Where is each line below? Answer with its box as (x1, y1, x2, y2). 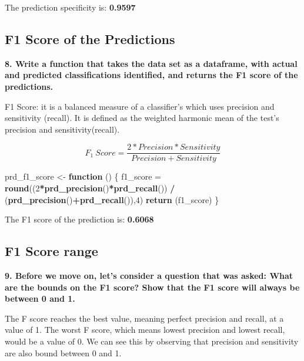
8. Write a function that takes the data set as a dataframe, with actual (5, 57, 298, 69)
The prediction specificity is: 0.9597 (5, 1, 136, 13)
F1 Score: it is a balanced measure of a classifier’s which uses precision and (5, 100, 275, 112)
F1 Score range (5, 242, 98, 260)
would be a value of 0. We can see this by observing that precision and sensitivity (5, 335, 299, 347)
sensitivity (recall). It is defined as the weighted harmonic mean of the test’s (5, 112, 279, 124)
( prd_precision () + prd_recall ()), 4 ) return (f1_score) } (5, 193, 219, 205)
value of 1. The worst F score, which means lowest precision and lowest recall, (5, 323, 285, 336)
